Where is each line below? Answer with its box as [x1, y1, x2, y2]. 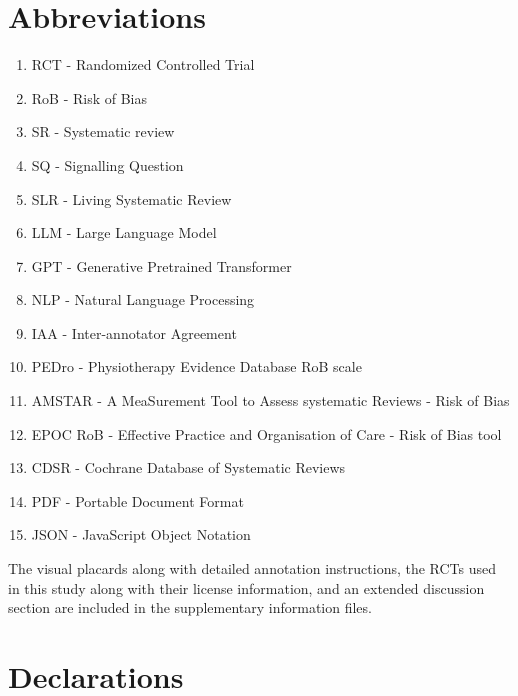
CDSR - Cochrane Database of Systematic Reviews [31, 457, 346, 478]
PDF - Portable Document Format [31, 490, 244, 511]
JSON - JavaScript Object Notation [31, 524, 251, 545]
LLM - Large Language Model [31, 222, 217, 243]
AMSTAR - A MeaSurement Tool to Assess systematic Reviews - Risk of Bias [31, 390, 510, 411]
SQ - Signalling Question [31, 154, 184, 175]
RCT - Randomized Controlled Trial [31, 54, 255, 75]
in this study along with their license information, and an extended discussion [8, 577, 485, 598]
